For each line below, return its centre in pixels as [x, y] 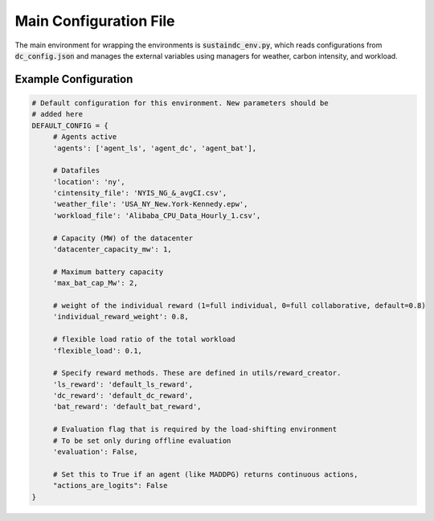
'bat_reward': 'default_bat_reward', [127, 407]
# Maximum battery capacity [108, 272]
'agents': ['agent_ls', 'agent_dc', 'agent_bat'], [155, 148]
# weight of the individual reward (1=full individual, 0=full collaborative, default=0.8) [239, 305]
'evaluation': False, [95, 452]
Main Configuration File [95, 21]
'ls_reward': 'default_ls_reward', [123, 384]
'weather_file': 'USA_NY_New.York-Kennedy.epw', [150, 204]
